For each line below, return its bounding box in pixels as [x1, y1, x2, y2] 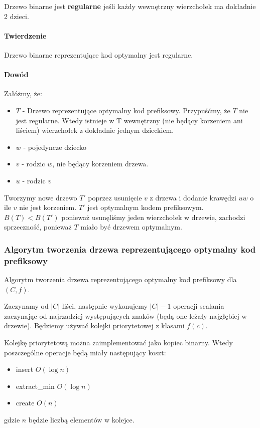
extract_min [16, 380, 55, 391]
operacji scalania [173, 301, 224, 311]
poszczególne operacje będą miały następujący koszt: [4, 347, 166, 357]
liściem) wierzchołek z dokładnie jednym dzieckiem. [16, 125, 174, 135]
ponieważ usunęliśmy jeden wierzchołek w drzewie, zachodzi [61, 211, 245, 222]
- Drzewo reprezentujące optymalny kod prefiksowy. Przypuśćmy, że [22, 105, 230, 115]
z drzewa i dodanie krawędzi [150, 192, 236, 202]
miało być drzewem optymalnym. [80, 222, 182, 232]
